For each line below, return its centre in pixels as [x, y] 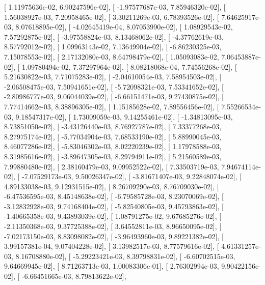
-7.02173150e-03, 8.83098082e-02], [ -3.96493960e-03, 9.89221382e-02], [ [114, 236]
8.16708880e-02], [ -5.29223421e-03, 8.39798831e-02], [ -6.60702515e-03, [125, 256]
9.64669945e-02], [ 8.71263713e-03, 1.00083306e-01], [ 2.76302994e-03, [112, 266]
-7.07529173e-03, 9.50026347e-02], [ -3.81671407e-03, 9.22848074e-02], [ [131, 176]
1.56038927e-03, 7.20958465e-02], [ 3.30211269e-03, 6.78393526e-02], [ [112, 17]
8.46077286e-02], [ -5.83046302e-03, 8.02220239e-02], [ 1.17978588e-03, [113, 146]
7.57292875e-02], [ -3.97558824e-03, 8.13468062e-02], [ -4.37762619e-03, [114, 36]
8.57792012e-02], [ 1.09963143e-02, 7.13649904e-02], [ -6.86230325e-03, [113, 47]
